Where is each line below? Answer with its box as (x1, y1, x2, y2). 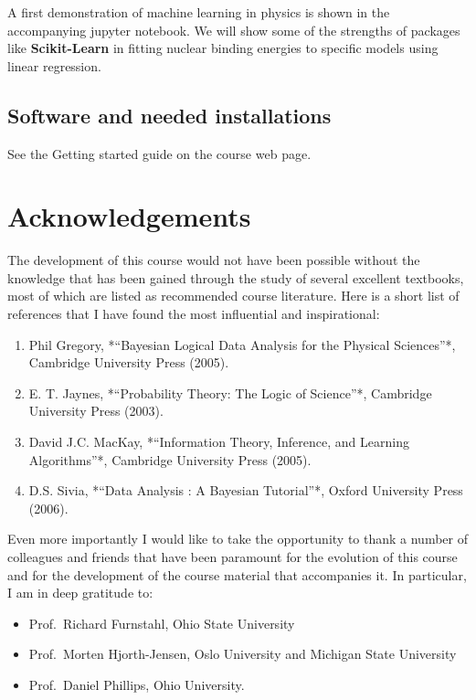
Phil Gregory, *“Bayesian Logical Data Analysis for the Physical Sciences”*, (28, 334, 456, 354)
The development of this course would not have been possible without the (7, 250, 420, 270)
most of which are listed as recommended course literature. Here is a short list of (7, 286, 460, 305)
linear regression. (7, 56, 101, 75)
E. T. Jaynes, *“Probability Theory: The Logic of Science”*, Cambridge (28, 383, 432, 402)
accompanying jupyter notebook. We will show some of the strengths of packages (7, 20, 460, 39)
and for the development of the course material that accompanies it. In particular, (7, 565, 467, 584)
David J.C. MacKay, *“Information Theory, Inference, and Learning (28, 432, 409, 451)
